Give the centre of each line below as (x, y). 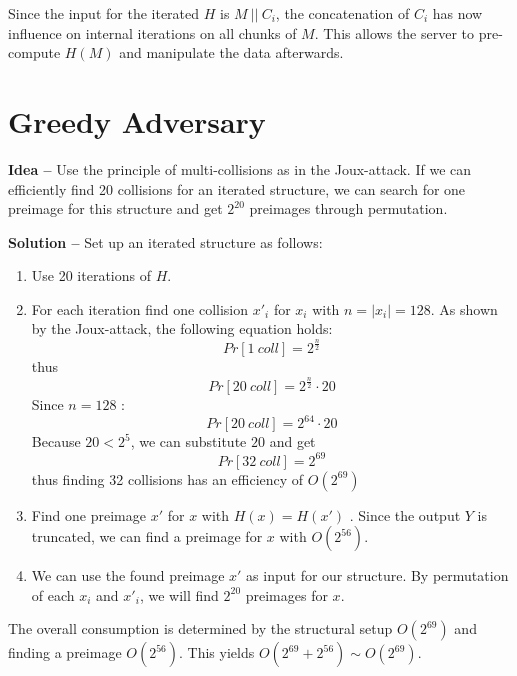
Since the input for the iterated (104, 13)
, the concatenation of (342, 13)
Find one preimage (88, 514)
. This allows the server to (394, 32)
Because (56, 441)
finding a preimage (65, 652)
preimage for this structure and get (115, 208)
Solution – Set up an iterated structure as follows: (165, 241)
